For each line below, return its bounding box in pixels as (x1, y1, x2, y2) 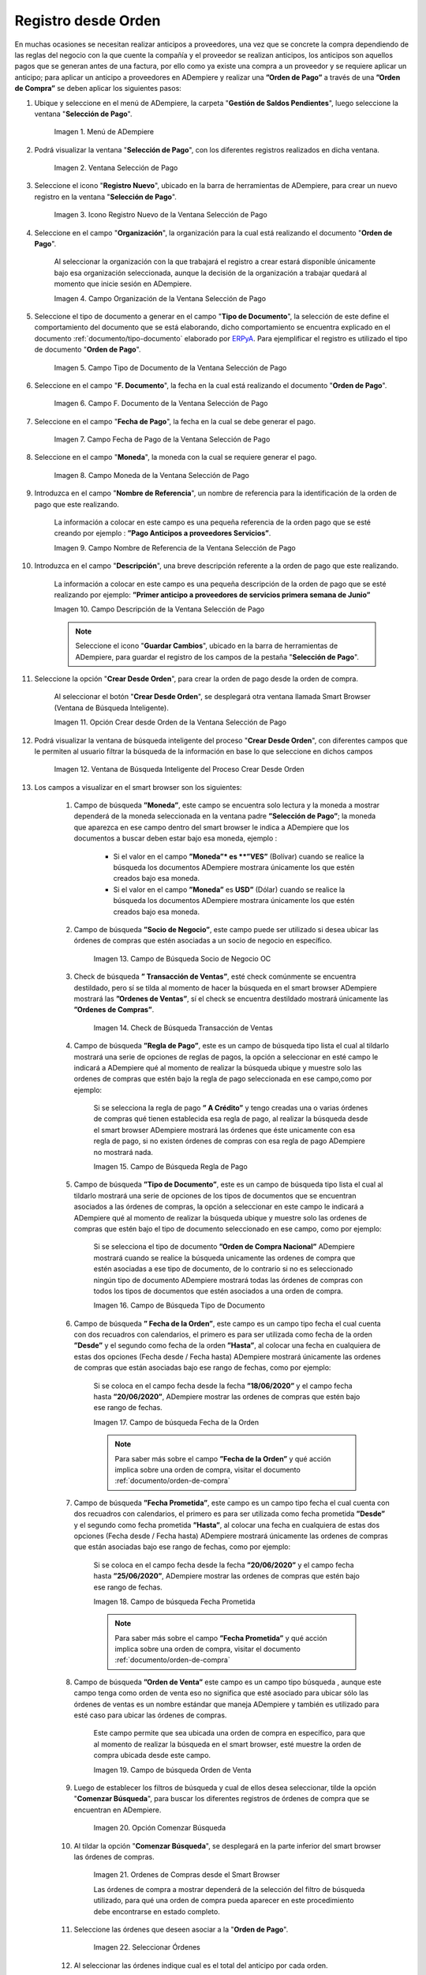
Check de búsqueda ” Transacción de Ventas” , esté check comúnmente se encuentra (73, 972, 357, 981)
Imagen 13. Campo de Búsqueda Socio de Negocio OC (93, 954, 271, 963)
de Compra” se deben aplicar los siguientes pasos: (14, 84, 181, 93)
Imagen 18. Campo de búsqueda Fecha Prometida (93, 1597, 256, 1606)
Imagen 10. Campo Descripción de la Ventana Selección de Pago (54, 604, 265, 614)
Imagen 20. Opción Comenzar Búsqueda (93, 1823, 226, 1833)
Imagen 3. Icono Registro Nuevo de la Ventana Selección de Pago (54, 210, 267, 220)
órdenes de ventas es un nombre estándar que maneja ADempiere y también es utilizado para (73, 1699, 379, 1709)
